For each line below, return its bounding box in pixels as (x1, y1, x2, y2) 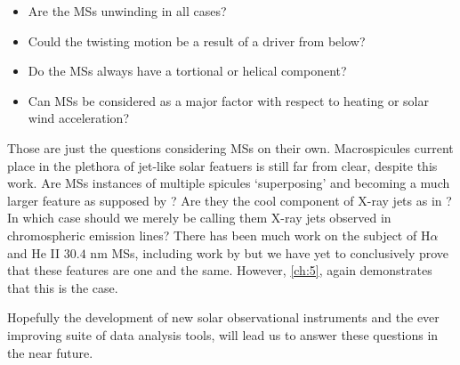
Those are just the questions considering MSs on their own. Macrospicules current (7, 138, 454, 157)
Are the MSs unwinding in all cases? (28, 2, 227, 20)
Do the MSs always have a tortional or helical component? (28, 61, 347, 80)
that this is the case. (7, 278, 118, 296)
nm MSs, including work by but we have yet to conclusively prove (90, 243, 449, 262)
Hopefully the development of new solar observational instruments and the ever (7, 308, 440, 327)
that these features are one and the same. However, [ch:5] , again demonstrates (7, 261, 432, 280)
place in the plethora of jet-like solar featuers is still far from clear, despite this (7, 156, 438, 174)
